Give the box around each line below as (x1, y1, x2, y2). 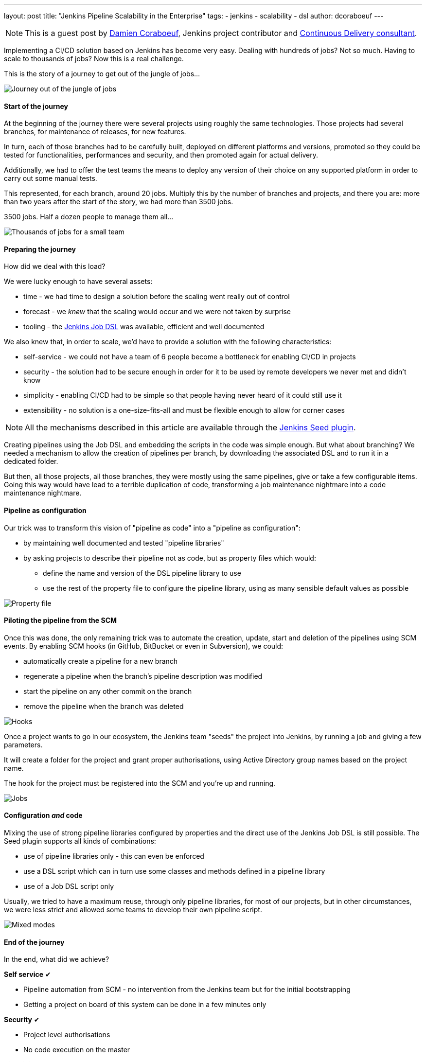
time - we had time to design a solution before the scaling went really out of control (23, 292, 290, 301)
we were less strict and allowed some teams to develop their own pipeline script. (4, 905, 262, 914)
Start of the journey (4, 102, 69, 110)
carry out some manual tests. (4, 174, 97, 183)
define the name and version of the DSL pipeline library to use (43, 568, 241, 577)
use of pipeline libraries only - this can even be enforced (23, 852, 204, 861)
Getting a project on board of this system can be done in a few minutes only (23, 1000, 266, 1009)
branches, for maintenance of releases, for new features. (4, 127, 186, 136)
